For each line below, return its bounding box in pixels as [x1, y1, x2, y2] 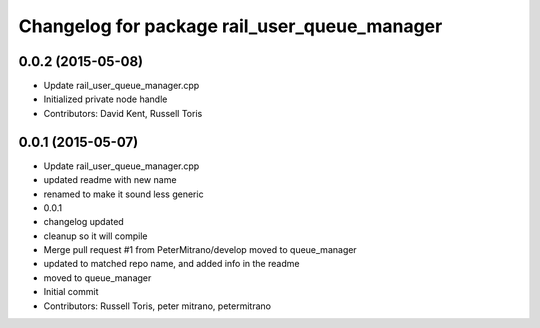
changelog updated [43, 216, 124, 228]
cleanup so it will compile [43, 230, 148, 242]
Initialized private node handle [43, 93, 168, 105]
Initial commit [43, 286, 99, 298]
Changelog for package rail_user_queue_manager [18, 15, 443, 37]
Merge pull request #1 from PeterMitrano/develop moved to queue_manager [43, 244, 357, 256]
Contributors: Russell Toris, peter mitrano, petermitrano [43, 300, 272, 312]
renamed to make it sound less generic [43, 188, 204, 200]
